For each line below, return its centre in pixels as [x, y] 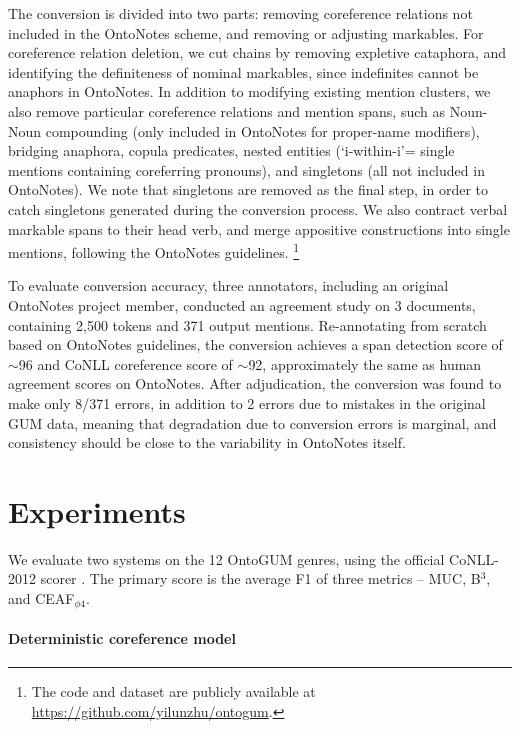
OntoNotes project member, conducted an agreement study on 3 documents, [242, 304]
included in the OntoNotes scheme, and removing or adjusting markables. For [246, 32]
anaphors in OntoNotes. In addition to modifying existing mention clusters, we [249, 91]
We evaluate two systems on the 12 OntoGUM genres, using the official [226, 558]
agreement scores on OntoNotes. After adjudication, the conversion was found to [255, 383]
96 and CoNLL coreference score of [125, 363]
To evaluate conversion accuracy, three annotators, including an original [228, 285]
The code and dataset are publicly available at [173, 691]
